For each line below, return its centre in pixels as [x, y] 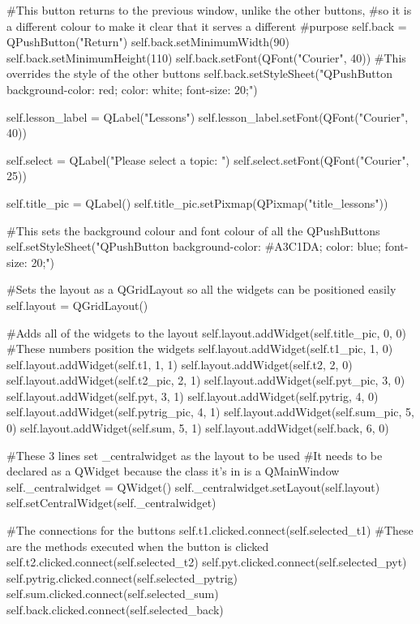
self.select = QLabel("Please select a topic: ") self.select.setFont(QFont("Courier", [208, 159]
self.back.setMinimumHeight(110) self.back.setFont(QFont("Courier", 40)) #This [206, 57]
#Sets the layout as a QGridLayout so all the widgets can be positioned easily [201, 289]
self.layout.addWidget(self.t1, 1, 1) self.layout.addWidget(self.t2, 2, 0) [180, 364]
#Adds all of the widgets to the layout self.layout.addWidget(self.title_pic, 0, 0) [207, 332]
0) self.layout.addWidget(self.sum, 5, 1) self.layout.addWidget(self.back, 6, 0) [198, 428]
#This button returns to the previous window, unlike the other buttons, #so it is [209, 10]
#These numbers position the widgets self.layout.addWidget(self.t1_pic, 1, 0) [200, 349]
